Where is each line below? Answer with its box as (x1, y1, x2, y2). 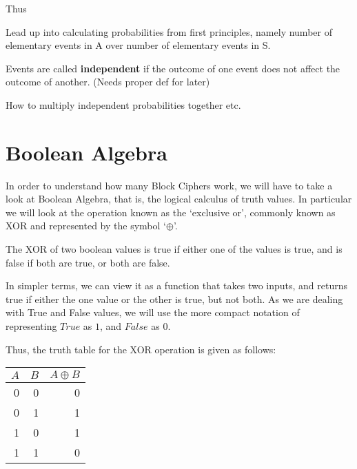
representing (6, 319, 57, 333)
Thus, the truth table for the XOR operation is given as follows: (6, 342, 276, 356)
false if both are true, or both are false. (6, 255, 170, 269)
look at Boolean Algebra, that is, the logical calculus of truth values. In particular (6, 191, 352, 206)
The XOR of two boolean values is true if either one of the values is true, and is (6, 242, 343, 256)
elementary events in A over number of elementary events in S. (6, 38, 271, 52)
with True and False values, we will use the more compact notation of (6, 305, 300, 320)
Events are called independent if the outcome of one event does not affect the (6, 61, 340, 75)
